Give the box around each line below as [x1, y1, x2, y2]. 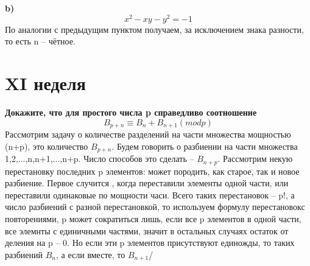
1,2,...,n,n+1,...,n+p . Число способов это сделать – [5, 152, 194, 165]
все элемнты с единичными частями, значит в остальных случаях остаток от [5, 224, 289, 237]
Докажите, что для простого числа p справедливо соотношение [5, 105, 257, 118]
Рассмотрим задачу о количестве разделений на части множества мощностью [5, 128, 291, 141]
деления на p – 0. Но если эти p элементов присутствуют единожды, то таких [5, 236, 295, 249]
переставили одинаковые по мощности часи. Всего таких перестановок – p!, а [5, 188, 295, 201]
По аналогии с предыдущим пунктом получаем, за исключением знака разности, [5, 23, 304, 35]
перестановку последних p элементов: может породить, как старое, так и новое [5, 164, 300, 177]
